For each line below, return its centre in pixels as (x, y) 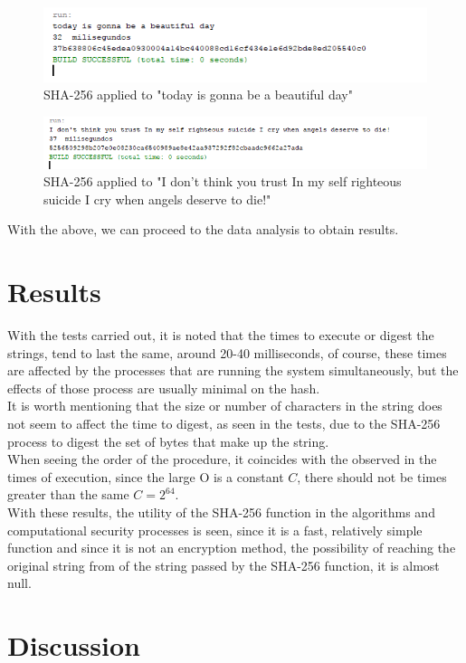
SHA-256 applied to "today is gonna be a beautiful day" (198, 95)
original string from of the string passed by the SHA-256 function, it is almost (223, 565)
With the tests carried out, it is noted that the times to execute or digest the (221, 335)
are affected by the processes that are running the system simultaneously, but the (233, 370)
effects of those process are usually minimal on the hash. (164, 388)
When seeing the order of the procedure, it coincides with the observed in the (222, 459)
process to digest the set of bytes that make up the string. (168, 441)
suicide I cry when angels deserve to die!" (157, 199)
